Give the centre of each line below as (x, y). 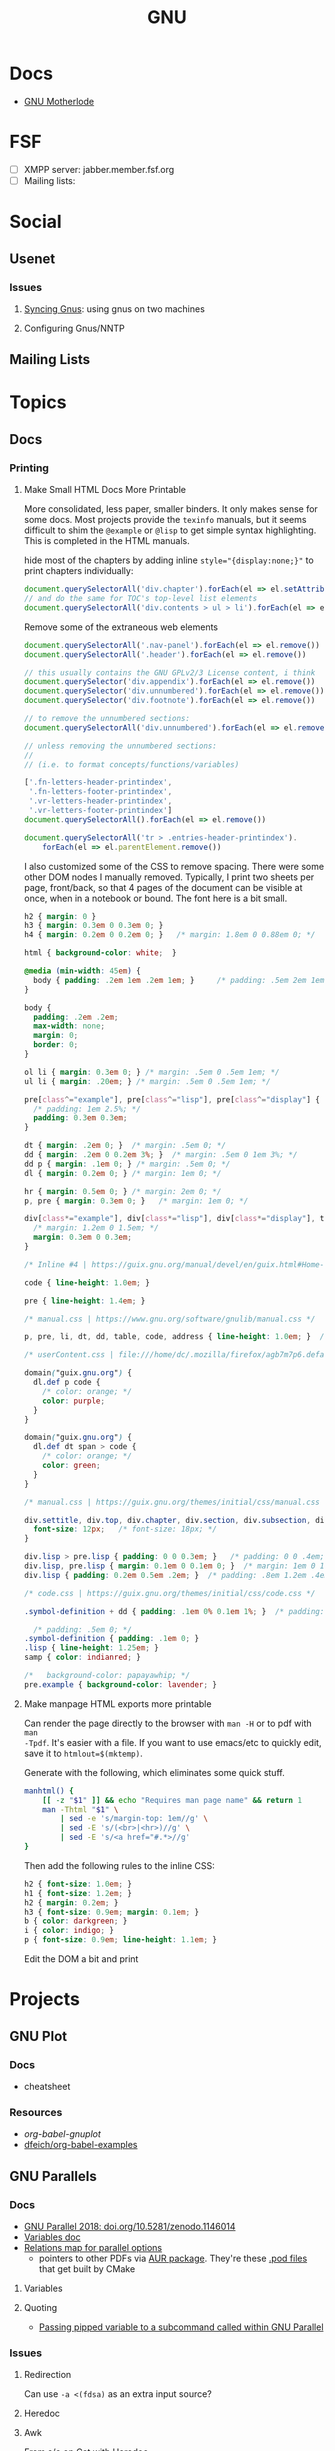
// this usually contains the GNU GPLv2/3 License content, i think (169, 672)
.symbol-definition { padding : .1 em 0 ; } (111, 1639)
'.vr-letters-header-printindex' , (100, 801)
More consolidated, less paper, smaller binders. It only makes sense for (171, 509)
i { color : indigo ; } (69, 1931)
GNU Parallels (53, 2176)
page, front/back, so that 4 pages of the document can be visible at (163, 887)
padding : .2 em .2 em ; (76, 1017)
